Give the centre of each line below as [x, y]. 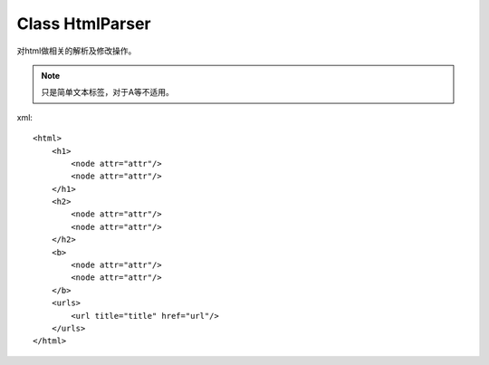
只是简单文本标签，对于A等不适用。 [107, 92]
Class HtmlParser [84, 24]
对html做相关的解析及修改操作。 [77, 51]
